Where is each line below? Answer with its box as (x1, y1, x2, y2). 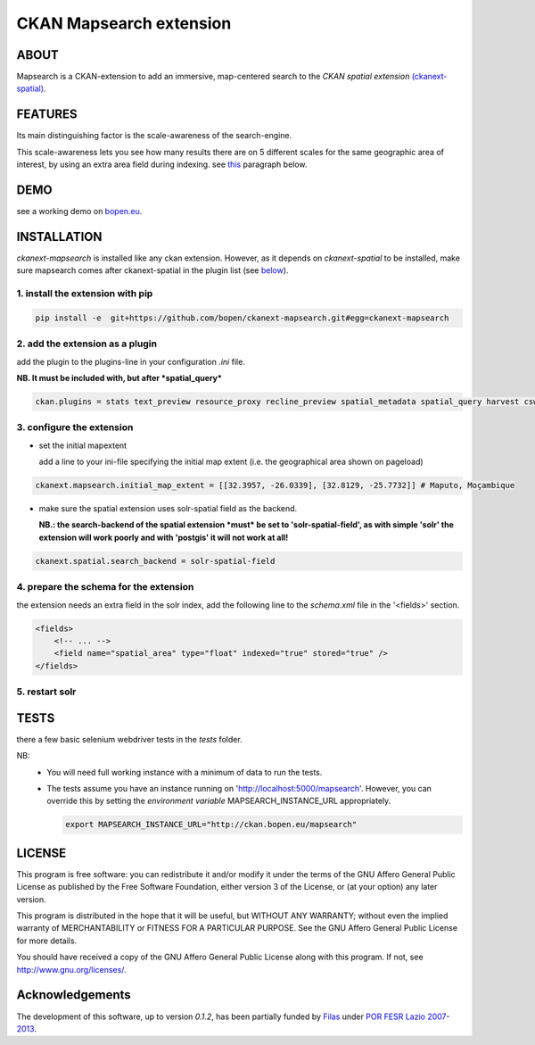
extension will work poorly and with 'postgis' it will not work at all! (38, 532, 289, 543)
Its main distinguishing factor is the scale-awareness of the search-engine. (16, 130, 292, 141)
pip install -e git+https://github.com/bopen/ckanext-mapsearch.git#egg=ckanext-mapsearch (35, 312, 449, 323)
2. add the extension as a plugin (16, 337, 158, 350)
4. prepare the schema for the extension (16, 581, 194, 593)
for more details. (16, 935, 78, 946)
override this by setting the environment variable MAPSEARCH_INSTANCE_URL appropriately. (46, 795, 391, 807)
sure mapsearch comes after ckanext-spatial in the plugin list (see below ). (16, 265, 289, 276)
